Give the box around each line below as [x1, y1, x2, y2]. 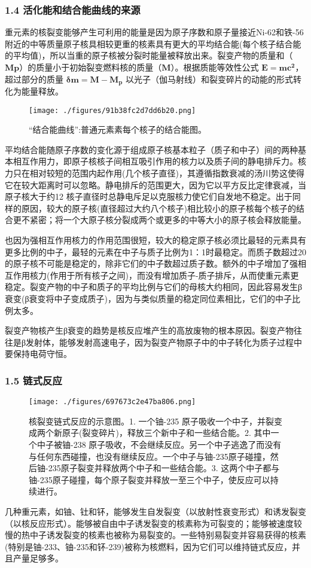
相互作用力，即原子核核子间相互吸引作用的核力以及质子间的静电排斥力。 [13, 155, 298, 167]
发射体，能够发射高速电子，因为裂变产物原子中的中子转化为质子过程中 [26, 335, 303, 348]
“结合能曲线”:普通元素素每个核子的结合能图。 [29, 123, 207, 136]
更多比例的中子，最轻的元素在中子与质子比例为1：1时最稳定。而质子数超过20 [5, 245, 306, 258]
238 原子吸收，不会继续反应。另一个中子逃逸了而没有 [73, 438, 282, 451]
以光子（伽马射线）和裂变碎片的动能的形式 [125, 72, 293, 85]
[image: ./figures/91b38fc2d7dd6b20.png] [29, 106, 196, 115]
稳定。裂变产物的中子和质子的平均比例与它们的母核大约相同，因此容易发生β [5, 280, 303, 293]
